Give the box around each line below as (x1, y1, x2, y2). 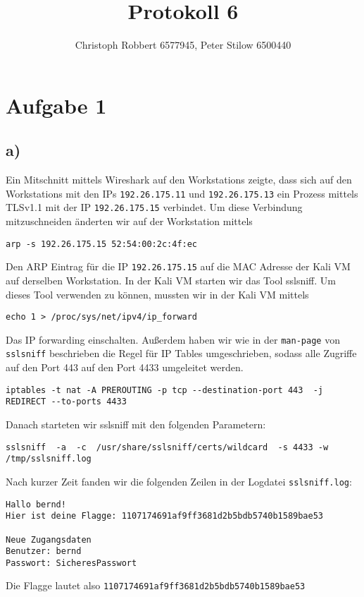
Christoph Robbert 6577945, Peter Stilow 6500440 (75, 37, 291, 52)
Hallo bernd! (6, 499, 66, 509)
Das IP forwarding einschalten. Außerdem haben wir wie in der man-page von (6, 332, 340, 346)
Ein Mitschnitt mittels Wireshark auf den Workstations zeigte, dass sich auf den (6, 172, 352, 187)
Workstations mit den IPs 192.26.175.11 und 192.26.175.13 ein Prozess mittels (6, 186, 358, 200)
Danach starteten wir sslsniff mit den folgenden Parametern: (6, 416, 266, 431)
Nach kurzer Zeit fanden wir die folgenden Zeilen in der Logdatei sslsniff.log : (6, 474, 352, 488)
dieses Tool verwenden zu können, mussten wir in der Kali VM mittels (6, 287, 309, 301)
